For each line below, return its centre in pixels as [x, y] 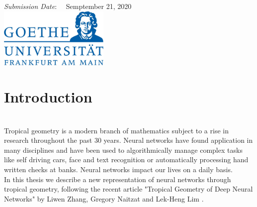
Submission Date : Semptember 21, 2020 [68, 6]
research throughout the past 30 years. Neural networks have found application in [128, 140]
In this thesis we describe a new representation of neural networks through [118, 179]
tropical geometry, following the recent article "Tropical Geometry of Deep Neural [128, 189]
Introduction [48, 97]
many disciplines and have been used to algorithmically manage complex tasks [123, 150]
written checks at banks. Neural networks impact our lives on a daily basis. [118, 169]
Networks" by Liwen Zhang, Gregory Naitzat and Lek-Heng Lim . [104, 198]
